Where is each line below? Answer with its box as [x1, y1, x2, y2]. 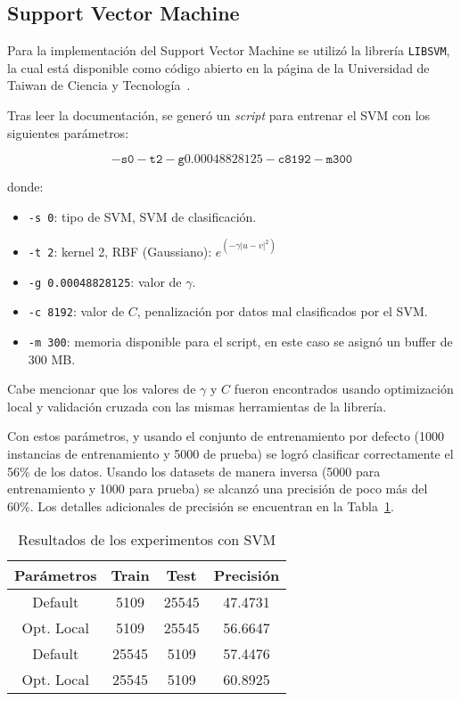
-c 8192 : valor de [28, 302, 125, 321]
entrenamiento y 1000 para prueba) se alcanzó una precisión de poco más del [7, 479, 428, 498]
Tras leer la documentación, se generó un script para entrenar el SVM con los [7, 106, 431, 125]
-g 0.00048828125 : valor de [28, 272, 182, 290]
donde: [7, 177, 44, 196]
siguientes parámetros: [7, 123, 129, 142]
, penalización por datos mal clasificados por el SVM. [136, 302, 428, 321]
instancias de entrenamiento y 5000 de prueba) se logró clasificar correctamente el [7, 444, 454, 462]
